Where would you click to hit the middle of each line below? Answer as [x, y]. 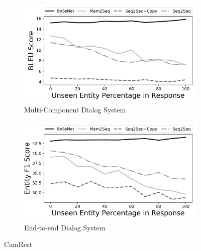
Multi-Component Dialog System [75, 110]
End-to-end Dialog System [65, 227]
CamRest [18, 244]
